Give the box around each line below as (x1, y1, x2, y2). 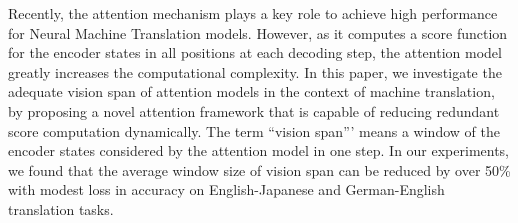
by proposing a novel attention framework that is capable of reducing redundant (8, 100, 500, 121)
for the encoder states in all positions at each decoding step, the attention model (8, 42, 502, 63)
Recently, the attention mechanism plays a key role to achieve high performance (8, 3, 498, 23)
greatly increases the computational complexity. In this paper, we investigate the (8, 61, 502, 82)
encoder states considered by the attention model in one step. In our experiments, (8, 140, 510, 161)
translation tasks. (8, 198, 114, 219)
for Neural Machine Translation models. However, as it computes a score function (8, 22, 508, 43)
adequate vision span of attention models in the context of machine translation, (8, 81, 495, 102)
